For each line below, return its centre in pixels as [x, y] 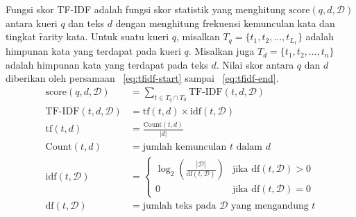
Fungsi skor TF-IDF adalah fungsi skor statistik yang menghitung [146, 9]
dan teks [86, 23]
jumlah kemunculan [185, 147]
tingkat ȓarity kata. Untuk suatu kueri [87, 36]
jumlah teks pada [179, 206]
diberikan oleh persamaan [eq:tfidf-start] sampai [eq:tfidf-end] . [142, 78]
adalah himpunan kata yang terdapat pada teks [107, 64]
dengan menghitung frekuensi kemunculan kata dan [225, 23]
